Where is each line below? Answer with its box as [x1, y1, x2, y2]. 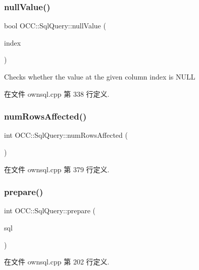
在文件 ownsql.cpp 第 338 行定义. [4, 88, 110, 99]
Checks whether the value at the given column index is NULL [4, 71, 195, 82]
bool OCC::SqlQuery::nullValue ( [4, 20, 106, 31]
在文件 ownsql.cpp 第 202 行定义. [4, 256, 110, 267]
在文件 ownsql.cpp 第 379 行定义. [4, 164, 110, 174]
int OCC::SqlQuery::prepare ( [4, 205, 95, 216]
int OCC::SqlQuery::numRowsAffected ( [4, 130, 128, 140]
